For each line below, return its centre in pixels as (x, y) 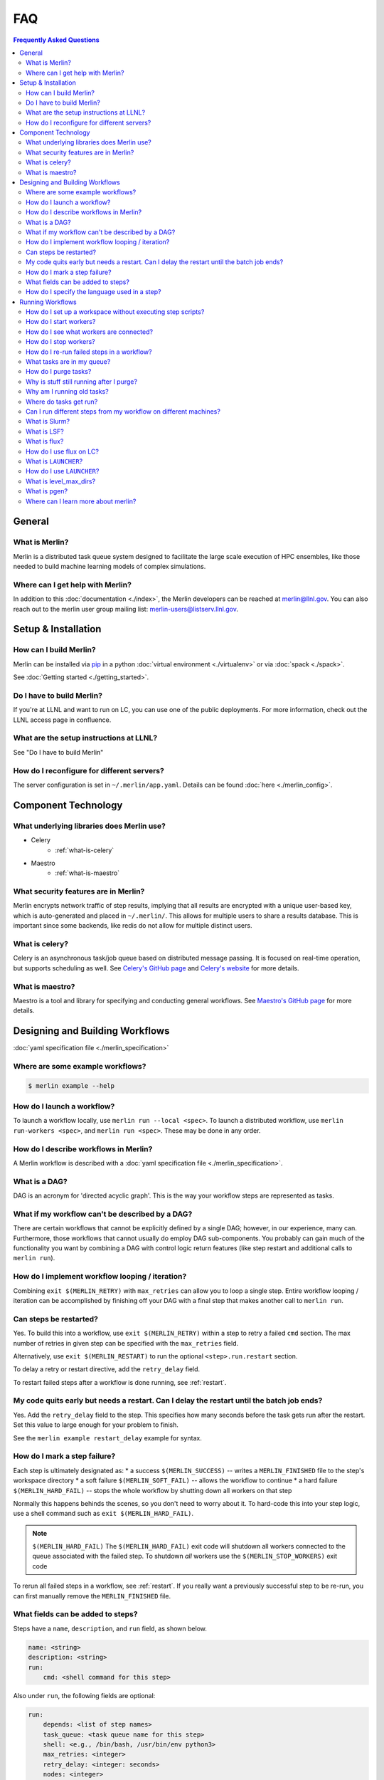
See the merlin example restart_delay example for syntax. (107, 1438)
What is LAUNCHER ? (54, 461)
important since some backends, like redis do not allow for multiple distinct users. (133, 926)
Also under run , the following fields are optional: (84, 1695)
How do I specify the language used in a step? (94, 292)
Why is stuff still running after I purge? (82, 382)
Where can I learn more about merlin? (81, 501)
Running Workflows (48, 302)
